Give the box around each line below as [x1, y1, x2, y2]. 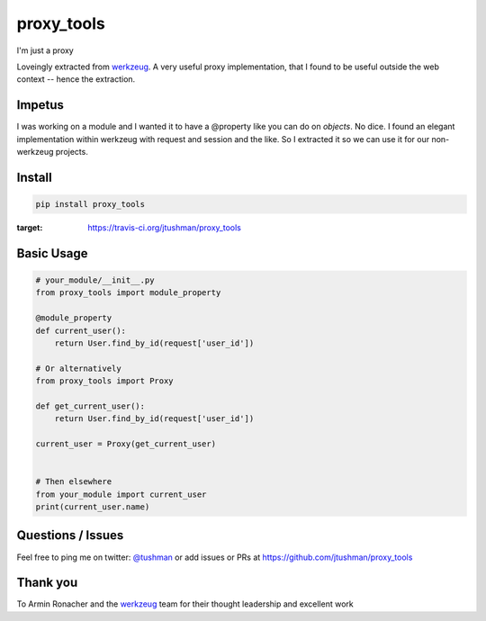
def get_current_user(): [35, 400, 146, 411]
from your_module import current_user [35, 489, 207, 499]
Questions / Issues [16, 527, 124, 544]
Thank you [16, 575, 78, 590]
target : [16, 222, 43, 233]
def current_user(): [35, 325, 126, 336]
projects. [55, 147, 89, 157]
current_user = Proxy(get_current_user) [35, 439, 216, 449]
